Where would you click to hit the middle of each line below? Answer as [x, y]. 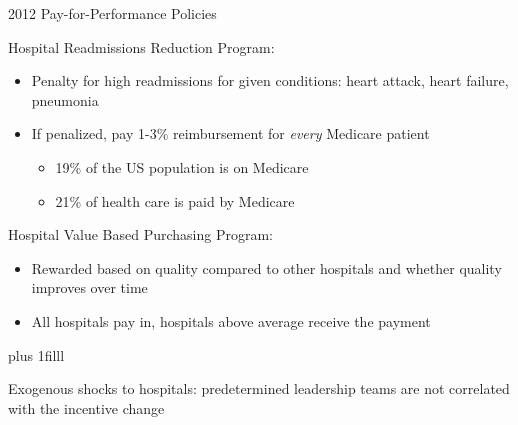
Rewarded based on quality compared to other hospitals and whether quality [266, 267]
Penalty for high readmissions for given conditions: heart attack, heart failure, [270, 80]
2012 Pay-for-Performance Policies [112, 13]
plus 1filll [36, 354]
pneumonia [65, 99]
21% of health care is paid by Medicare [175, 200]
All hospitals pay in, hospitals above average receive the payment [231, 320]
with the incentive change [86, 407]
